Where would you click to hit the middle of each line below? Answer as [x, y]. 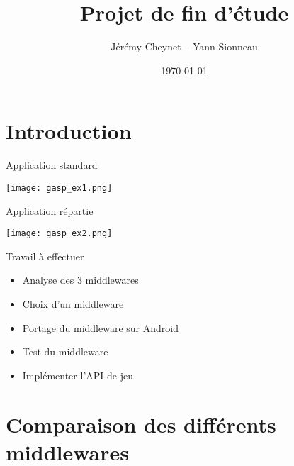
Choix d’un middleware [73, 303]
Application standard [52, 165]
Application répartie [50, 210]
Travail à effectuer [45, 256]
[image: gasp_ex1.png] [59, 188]
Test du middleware [65, 351]
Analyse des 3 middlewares [80, 280]
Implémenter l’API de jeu [78, 375]
